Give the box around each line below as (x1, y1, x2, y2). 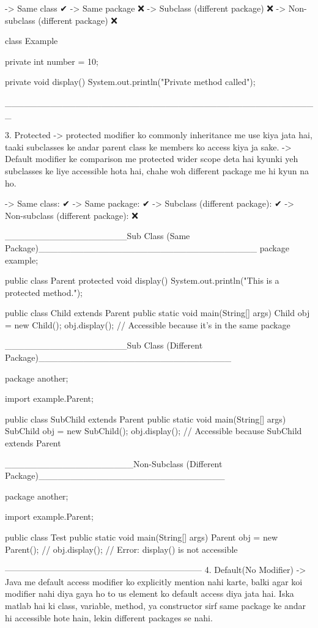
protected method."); (5, 286, 83, 298)
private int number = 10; (5, 54, 98, 67)
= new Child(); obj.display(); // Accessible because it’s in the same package (5, 318, 290, 331)
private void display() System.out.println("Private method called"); (5, 75, 256, 88)
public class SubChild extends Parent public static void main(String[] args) (5, 412, 286, 425)
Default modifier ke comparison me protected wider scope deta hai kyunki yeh (5, 152, 298, 165)
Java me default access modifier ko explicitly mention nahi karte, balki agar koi (5, 575, 303, 588)
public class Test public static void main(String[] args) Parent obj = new (5, 531, 278, 543)
